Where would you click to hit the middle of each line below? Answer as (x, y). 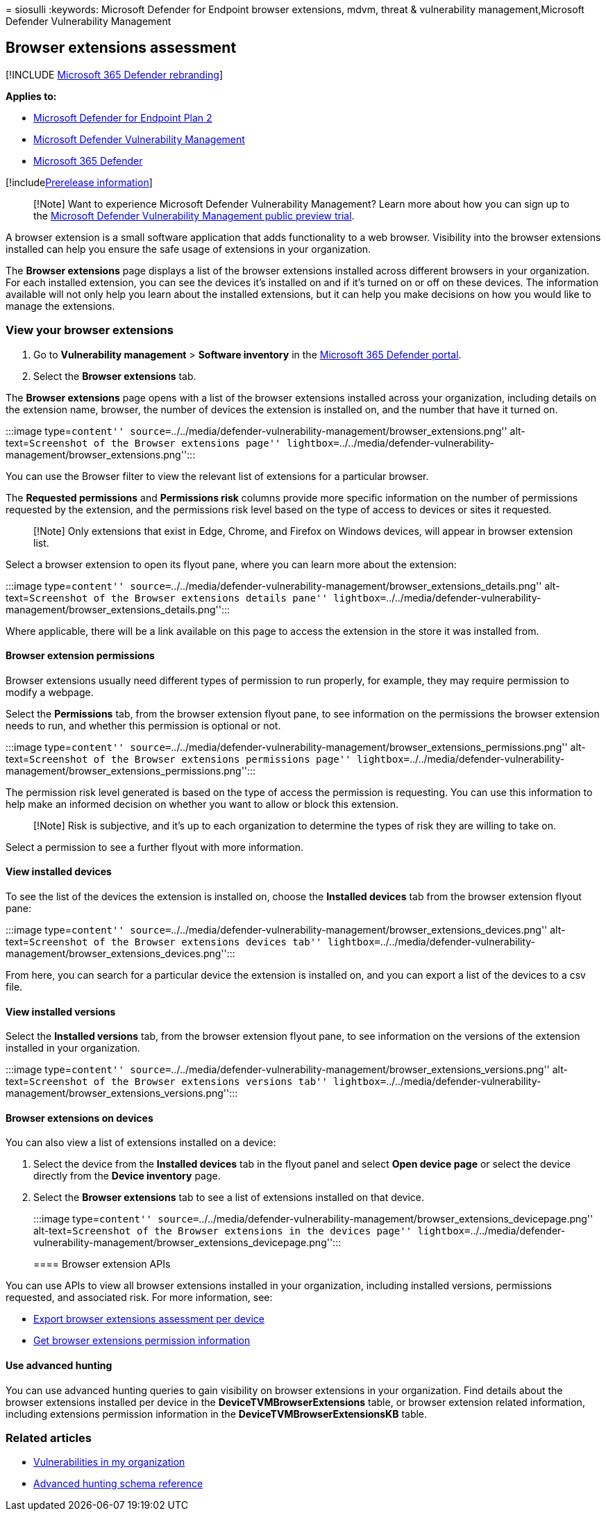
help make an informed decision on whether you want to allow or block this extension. (202, 804)
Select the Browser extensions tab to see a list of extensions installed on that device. (229, 1198)
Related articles (49, 1438)
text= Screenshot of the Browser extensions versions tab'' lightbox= (196, 1082)
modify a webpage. (50, 692)
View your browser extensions (90, 330)
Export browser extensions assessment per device (149, 1319)
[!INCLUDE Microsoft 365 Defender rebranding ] (115, 74)
